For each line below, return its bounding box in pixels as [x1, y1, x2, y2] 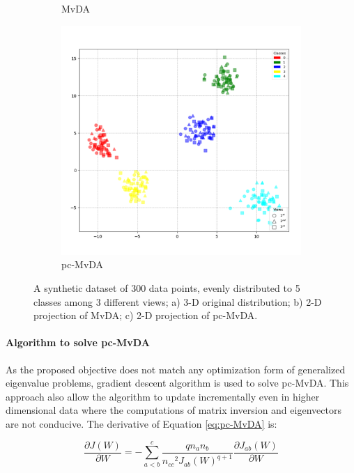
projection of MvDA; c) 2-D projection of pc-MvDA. [33, 308, 258, 323]
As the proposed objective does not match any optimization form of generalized [6, 362, 346, 376]
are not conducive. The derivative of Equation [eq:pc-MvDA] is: [6, 416, 277, 431]
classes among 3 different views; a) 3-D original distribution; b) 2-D [33, 294, 322, 309]
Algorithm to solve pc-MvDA [6, 335, 150, 350]
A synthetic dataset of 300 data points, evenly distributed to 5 [33, 281, 300, 295]
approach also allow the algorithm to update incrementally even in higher [6, 389, 320, 403]
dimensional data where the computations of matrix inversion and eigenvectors [6, 403, 341, 417]
